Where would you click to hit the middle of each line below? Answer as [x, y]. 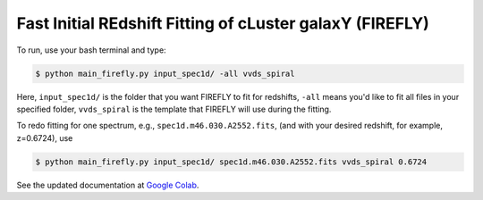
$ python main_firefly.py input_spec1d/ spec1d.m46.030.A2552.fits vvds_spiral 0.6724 [231, 162]
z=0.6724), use [45, 137]
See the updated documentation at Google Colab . [108, 185]
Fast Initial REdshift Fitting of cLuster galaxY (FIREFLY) [223, 23]
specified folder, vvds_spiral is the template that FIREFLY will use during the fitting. [174, 109]
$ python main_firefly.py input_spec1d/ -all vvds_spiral [165, 73]
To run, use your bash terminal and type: [91, 50]
